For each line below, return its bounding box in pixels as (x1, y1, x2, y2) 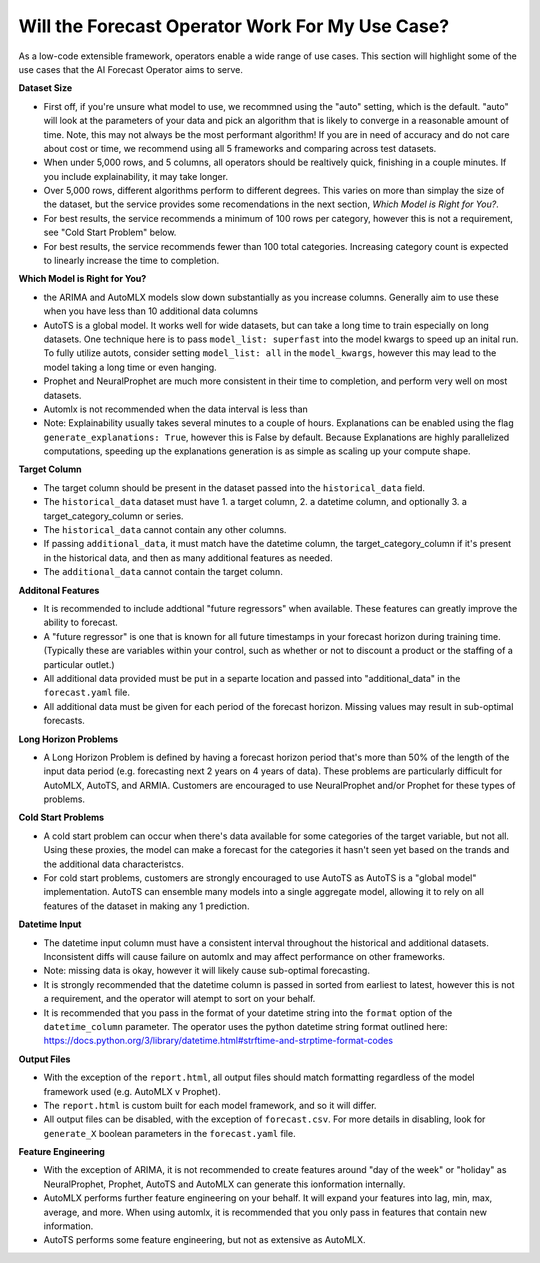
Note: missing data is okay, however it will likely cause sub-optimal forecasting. (43, 965, 370, 977)
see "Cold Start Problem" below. (43, 226, 177, 239)
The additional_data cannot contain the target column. (43, 566, 284, 578)
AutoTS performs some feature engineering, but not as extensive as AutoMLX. (43, 1234, 366, 1246)
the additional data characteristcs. (43, 858, 184, 870)
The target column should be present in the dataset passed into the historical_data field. (43, 481, 425, 494)
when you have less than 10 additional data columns (43, 305, 259, 317)
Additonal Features (18, 584, 100, 596)
